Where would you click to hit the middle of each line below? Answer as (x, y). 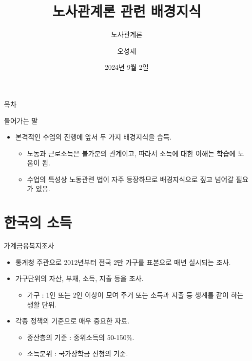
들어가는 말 (21, 120)
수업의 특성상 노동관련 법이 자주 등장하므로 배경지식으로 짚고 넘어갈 (130, 179)
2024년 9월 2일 (127, 67)
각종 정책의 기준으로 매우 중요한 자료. (72, 321)
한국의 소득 (38, 222)
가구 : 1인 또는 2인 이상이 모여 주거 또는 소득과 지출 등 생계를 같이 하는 (135, 294)
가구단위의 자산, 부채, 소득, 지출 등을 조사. (79, 278)
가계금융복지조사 (29, 246)
